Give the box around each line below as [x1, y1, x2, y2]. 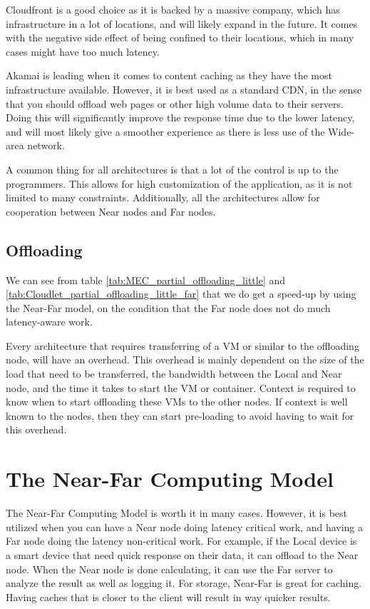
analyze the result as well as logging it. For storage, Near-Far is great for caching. [6, 575, 362, 590]
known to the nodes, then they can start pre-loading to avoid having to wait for [6, 408, 354, 423]
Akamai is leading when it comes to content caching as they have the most [6, 68, 332, 83]
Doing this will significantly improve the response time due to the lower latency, [6, 110, 355, 125]
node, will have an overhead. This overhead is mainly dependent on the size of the [6, 352, 364, 367]
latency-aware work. [6, 314, 93, 329]
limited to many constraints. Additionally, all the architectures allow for [6, 190, 320, 205]
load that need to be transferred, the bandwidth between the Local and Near [6, 366, 342, 381]
